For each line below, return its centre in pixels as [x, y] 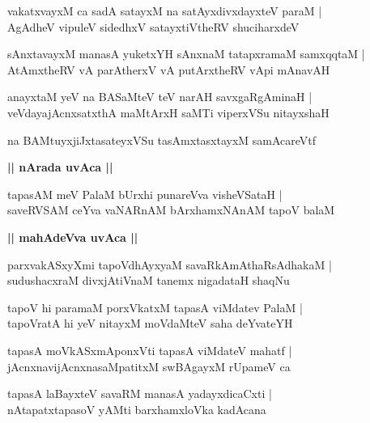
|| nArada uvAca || [60, 167]
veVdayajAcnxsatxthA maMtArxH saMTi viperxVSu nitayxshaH [168, 112]
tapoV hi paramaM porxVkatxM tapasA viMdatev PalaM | [155, 307]
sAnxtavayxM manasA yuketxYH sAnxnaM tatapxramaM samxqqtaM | [186, 54]
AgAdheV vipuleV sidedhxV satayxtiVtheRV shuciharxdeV [153, 26]
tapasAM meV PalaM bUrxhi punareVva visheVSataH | [145, 194]
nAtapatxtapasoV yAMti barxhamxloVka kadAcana [137, 409]
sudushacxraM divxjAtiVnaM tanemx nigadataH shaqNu [149, 280]
